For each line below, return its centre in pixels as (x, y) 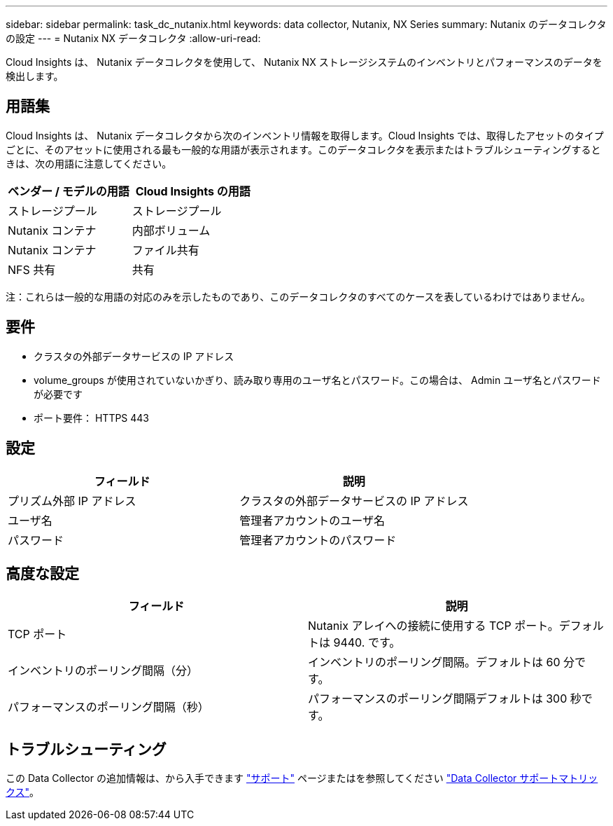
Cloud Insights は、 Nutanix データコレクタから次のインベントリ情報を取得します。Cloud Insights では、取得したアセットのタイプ (305, 135)
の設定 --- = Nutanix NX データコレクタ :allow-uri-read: (133, 38)
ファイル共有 (165, 250)
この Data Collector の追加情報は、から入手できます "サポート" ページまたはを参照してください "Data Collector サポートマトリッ (302, 778)
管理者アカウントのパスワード (318, 540)
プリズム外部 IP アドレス (72, 501)
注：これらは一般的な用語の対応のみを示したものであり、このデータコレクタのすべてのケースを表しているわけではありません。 (298, 296)
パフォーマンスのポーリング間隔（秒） (108, 707)
